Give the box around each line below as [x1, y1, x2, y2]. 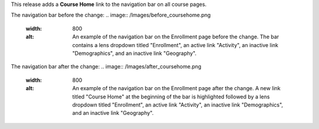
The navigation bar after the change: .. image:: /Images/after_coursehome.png [11, 63, 202, 70]
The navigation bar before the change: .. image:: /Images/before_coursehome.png [11, 12, 211, 19]
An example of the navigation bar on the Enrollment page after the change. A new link [72, 85, 281, 92]
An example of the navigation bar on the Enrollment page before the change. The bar [72, 33, 279, 41]
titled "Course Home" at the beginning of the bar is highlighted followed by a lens [72, 93, 270, 100]
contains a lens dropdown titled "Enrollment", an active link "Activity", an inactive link [72, 41, 279, 48]
